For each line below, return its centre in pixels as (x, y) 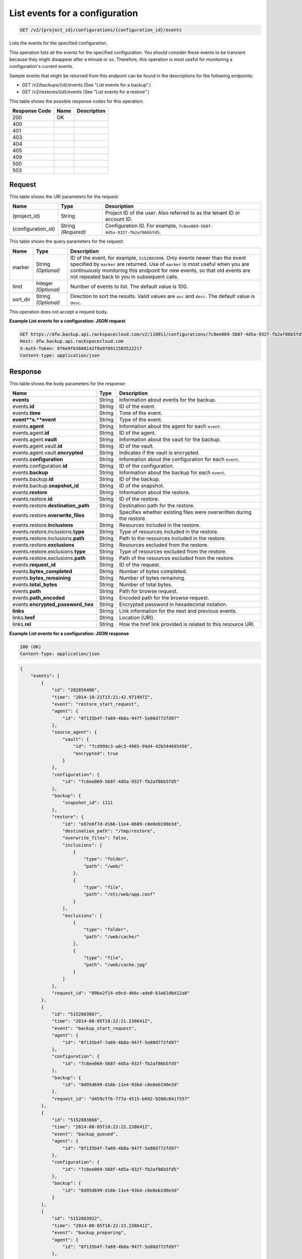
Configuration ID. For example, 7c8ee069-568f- (159, 226)
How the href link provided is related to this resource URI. (187, 624)
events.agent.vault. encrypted (48, 452)
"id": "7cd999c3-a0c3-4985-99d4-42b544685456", (133, 746)
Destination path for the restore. (157, 505)
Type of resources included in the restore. (169, 531)
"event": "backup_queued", (85, 1134)
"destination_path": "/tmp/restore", (109, 831)
